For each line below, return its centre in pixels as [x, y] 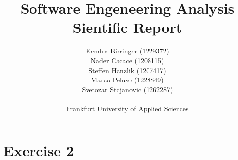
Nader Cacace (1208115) [127, 60]
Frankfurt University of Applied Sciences [127, 108]
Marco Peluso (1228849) [127, 80]
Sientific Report [127, 27]
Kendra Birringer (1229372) [127, 51]
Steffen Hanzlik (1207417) [127, 70]
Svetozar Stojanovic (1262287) [127, 89]
